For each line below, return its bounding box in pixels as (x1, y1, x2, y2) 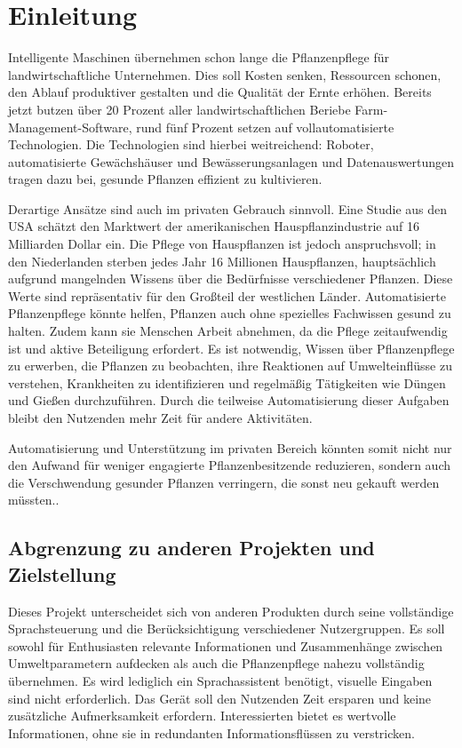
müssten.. (8, 490, 60, 509)
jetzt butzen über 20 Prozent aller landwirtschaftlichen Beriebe (8, 99, 351, 118)
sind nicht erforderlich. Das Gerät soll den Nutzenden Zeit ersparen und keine (8, 688, 432, 707)
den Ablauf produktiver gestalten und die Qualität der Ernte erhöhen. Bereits (8, 83, 432, 101)
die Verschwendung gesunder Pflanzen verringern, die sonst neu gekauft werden (8, 473, 440, 491)
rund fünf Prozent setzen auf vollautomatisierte (136, 117, 394, 136)
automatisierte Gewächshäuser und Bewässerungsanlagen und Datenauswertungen (8, 152, 455, 171)
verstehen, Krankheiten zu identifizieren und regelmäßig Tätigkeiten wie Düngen (8, 373, 446, 392)
